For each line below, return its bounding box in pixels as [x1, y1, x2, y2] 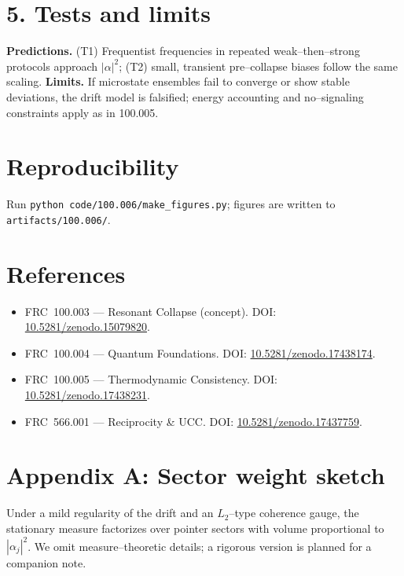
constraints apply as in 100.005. [6, 104, 159, 120]
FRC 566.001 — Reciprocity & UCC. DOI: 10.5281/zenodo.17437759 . [24, 413, 362, 429]
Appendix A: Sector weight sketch [6, 459, 385, 491]
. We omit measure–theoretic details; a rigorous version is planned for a [28, 537, 372, 554]
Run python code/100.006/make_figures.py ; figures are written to [6, 196, 336, 212]
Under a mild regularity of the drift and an [6, 504, 214, 521]
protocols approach [6, 57, 98, 74]
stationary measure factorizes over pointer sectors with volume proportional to [6, 519, 384, 536]
